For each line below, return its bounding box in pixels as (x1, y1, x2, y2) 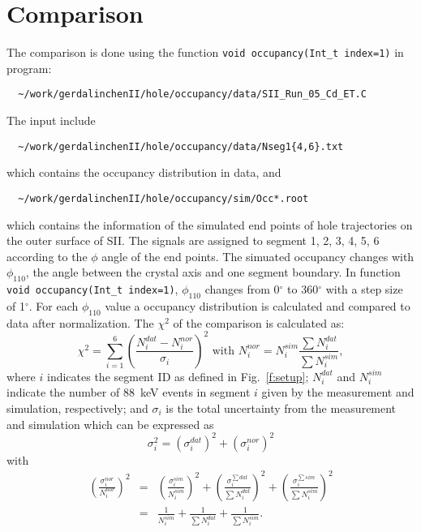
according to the (6, 247, 88, 264)
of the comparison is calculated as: (173, 314, 345, 331)
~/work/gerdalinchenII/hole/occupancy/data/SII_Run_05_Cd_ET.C (18, 88, 367, 101)
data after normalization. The (6, 314, 154, 331)
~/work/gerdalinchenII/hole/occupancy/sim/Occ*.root (18, 192, 309, 204)
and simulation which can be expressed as (6, 415, 214, 432)
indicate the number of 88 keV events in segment (6, 384, 251, 401)
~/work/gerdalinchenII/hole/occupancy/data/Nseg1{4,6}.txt (18, 140, 344, 152)
